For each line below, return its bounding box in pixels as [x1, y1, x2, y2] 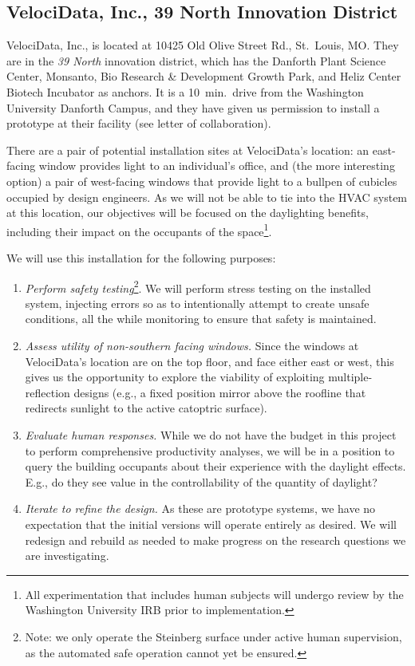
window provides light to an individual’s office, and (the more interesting [38, 157, 395, 174]
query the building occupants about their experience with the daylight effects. [25, 458, 406, 475]
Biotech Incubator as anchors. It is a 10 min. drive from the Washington [6, 83, 364, 100]
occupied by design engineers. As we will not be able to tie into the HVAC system [6, 188, 408, 205]
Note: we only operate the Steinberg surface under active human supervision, [25, 628, 402, 644]
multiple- [328, 368, 373, 385]
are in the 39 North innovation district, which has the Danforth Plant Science [6, 52, 386, 69]
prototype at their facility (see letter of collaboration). [6, 115, 271, 132]
